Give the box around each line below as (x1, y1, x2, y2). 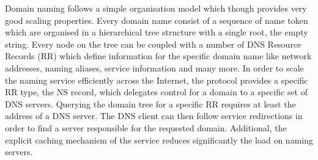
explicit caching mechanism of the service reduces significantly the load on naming (5, 133, 313, 146)
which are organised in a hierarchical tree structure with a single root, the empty (5, 26, 308, 38)
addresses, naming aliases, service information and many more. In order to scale (5, 61, 304, 74)
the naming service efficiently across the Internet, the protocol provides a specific (5, 73, 308, 86)
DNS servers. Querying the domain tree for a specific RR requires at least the (5, 97, 296, 110)
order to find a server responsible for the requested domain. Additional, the (5, 121, 287, 134)
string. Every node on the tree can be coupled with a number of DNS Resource (5, 37, 301, 50)
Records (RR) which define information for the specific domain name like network (5, 49, 312, 62)
